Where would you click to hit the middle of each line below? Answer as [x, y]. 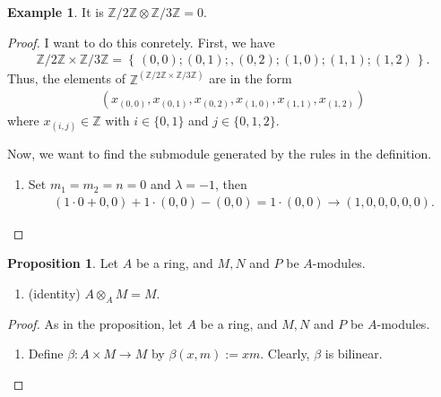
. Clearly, [285, 354]
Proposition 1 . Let [63, 263]
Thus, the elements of [66, 78]
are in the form [251, 78]
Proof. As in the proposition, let [95, 323]
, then [231, 184]
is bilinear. [354, 354]
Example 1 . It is [56, 12]
